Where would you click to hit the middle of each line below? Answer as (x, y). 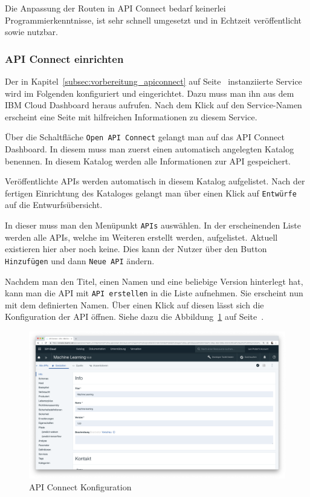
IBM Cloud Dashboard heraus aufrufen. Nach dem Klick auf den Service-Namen (153, 105)
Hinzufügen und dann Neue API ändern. (80, 260)
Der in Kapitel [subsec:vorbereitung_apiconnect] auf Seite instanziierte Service (153, 81)
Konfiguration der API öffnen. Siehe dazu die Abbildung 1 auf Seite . (134, 317)
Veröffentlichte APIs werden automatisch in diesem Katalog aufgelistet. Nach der (155, 181)
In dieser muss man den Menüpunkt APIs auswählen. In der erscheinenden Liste (153, 225)
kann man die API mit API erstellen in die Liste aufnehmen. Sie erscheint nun (154, 293)
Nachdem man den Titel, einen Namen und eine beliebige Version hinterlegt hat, (154, 281)
